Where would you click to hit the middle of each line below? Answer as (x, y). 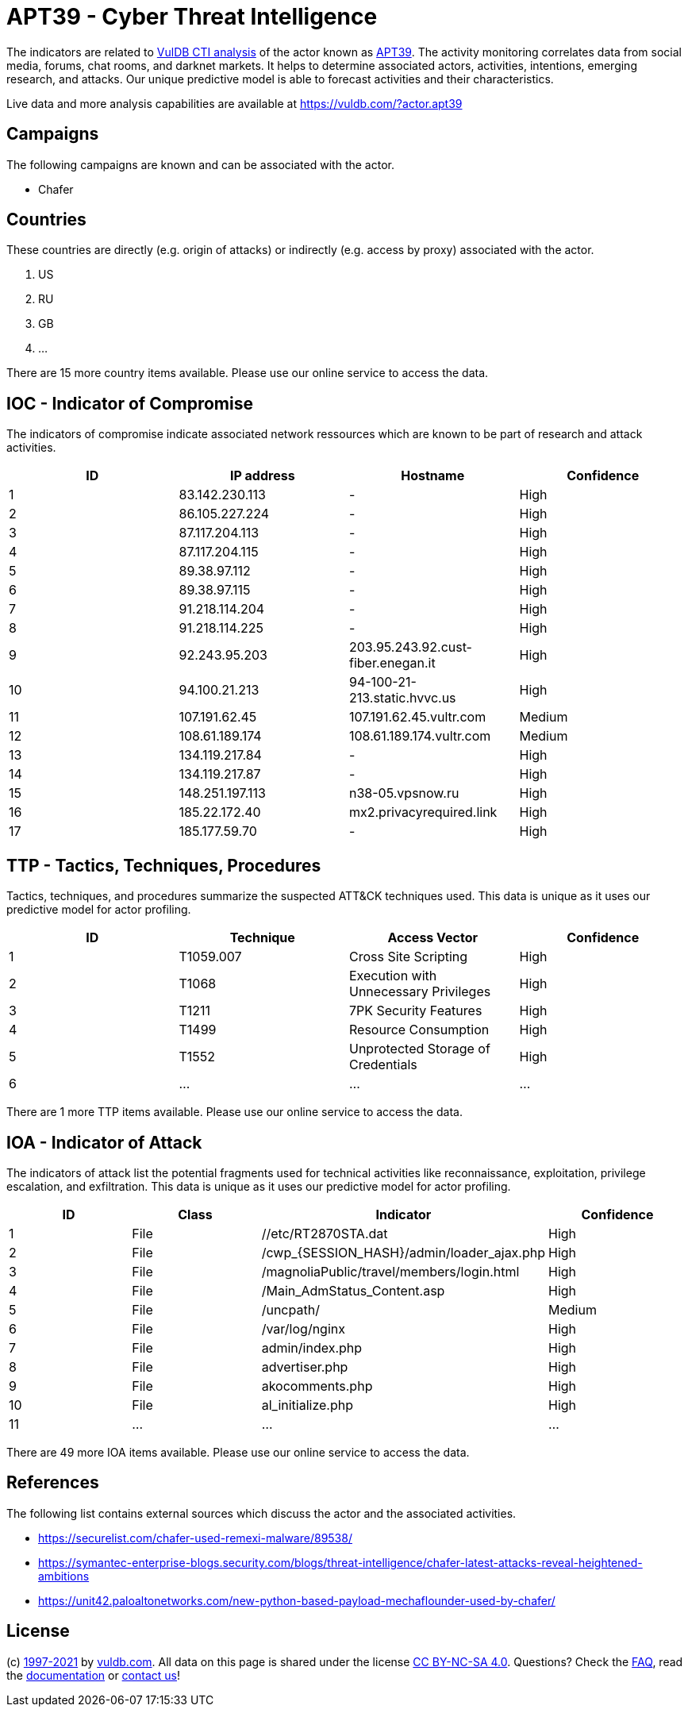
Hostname (433, 476)
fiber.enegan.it (392, 663)
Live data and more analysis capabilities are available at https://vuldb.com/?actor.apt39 (234, 103)
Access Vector (433, 938)
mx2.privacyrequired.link (423, 812)
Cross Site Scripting (409, 957)
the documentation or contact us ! (93, 1675)
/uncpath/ (290, 1309)
